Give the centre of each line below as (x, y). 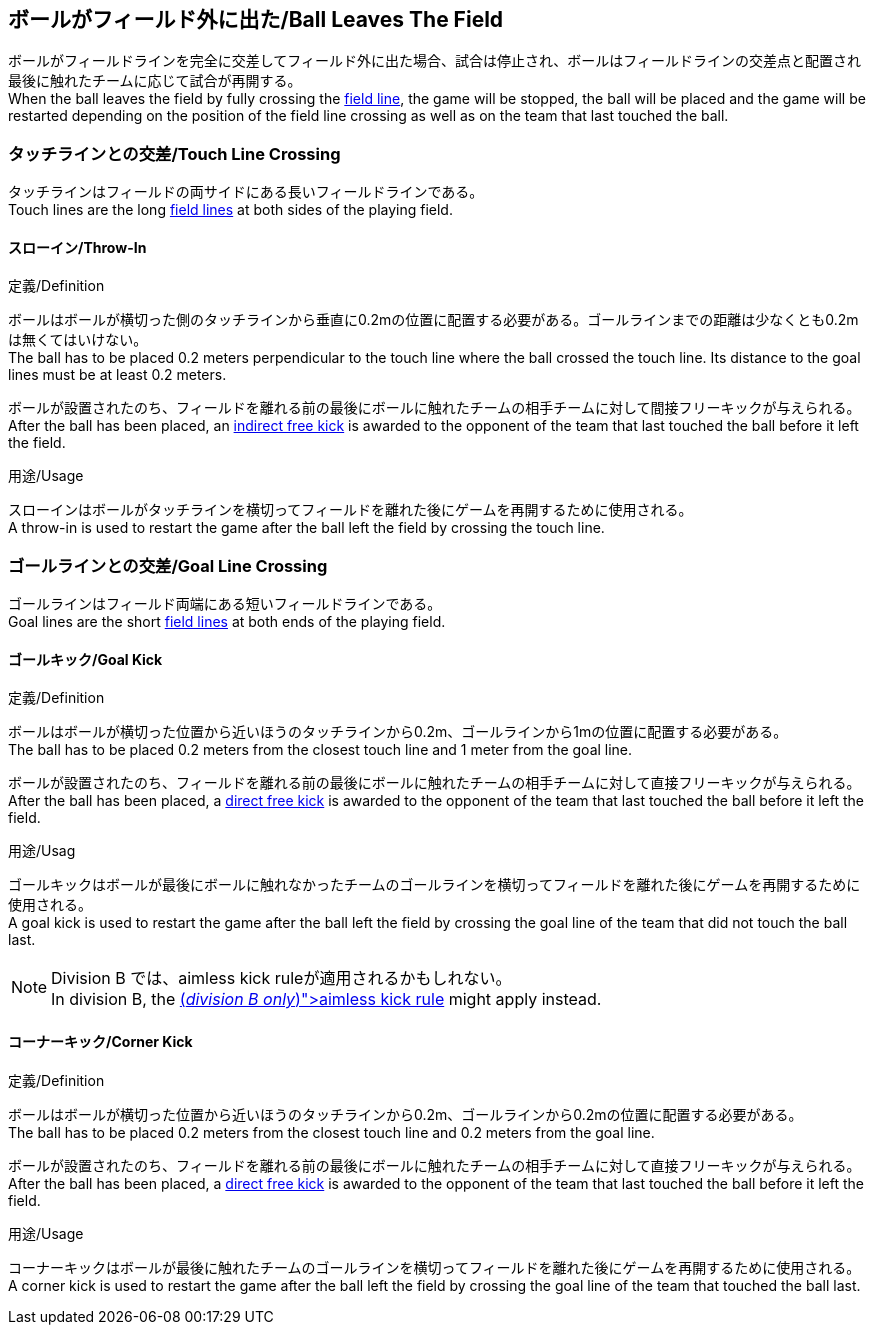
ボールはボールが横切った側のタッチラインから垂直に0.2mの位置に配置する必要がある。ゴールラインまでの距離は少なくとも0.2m (433, 320)
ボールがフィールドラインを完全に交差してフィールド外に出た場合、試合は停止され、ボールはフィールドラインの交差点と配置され (434, 61)
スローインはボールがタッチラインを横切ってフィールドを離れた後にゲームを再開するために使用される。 (350, 510)
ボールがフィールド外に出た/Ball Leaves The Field (256, 19)
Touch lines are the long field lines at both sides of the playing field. (230, 210)
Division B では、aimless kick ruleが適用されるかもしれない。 (281, 978)
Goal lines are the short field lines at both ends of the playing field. (227, 622)
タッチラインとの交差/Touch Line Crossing (174, 153)
